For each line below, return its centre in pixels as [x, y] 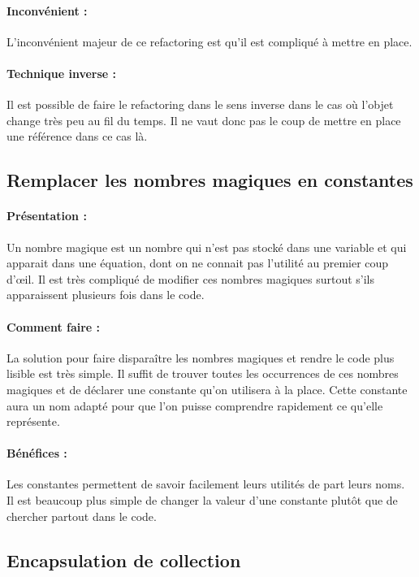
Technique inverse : [62, 73]
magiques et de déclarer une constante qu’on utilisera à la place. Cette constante [207, 389]
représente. [33, 421]
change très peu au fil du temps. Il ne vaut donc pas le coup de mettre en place [204, 120]
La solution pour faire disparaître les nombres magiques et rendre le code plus [201, 357]
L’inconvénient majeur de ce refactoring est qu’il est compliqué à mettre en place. [209, 41]
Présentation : [47, 216]
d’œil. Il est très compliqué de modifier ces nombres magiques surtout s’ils [191, 278]
